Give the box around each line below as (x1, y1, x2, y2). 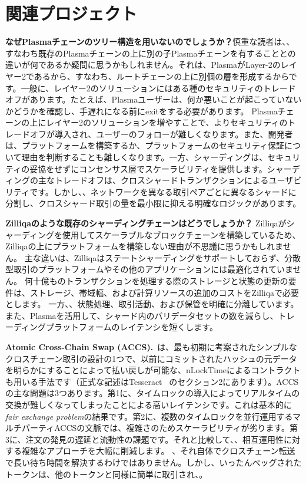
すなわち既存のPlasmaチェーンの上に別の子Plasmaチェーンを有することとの (5, 47, 296, 59)
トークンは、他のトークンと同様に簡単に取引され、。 (5, 467, 208, 480)
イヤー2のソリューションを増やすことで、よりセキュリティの (54, 116, 288, 129)
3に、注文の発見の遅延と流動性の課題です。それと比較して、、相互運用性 (5, 433, 284, 445)
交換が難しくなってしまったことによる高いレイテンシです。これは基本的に (5, 398, 292, 410)
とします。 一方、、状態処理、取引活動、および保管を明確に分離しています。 (5, 298, 299, 310)
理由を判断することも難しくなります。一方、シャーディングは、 (21, 151, 268, 163)
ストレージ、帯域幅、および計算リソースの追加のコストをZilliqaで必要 (29, 286, 300, 298)
